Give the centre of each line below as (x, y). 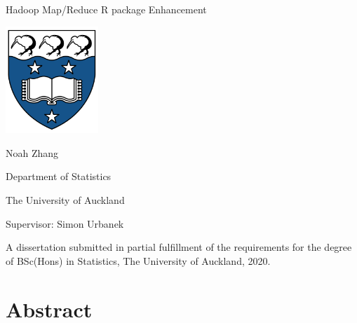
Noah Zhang (32, 152)
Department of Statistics (59, 176)
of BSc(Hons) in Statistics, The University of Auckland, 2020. (138, 260)
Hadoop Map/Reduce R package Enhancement (106, 9)
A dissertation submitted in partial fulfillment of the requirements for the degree (179, 247)
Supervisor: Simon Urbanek (65, 223)
